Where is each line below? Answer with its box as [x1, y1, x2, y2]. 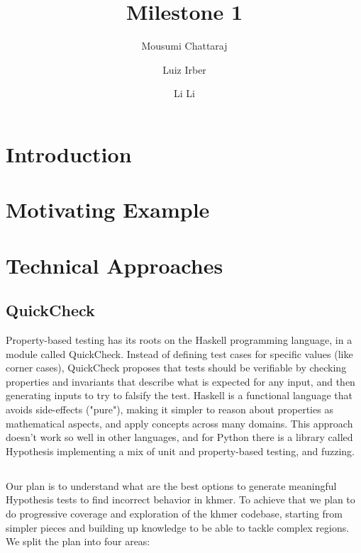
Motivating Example [6, 195, 210, 224]
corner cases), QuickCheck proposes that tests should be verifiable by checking [6, 360, 347, 375]
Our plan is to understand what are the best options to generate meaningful [6, 478, 337, 493]
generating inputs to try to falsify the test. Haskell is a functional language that [6, 388, 352, 403]
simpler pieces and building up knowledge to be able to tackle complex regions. [6, 520, 350, 535]
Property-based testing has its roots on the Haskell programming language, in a [6, 333, 352, 347]
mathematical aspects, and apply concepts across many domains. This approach [6, 415, 353, 430]
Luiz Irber [162, 62, 206, 77]
